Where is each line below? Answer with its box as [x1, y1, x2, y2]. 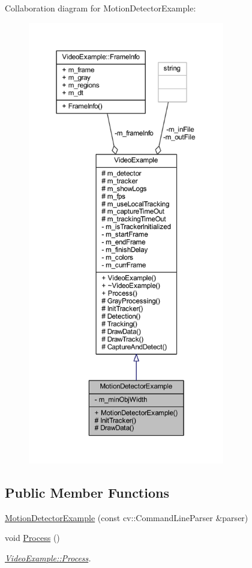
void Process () [5, 531, 60, 544]
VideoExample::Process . [5, 551, 91, 564]
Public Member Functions [5, 483, 169, 501]
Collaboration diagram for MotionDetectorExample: [5, 2, 196, 14]
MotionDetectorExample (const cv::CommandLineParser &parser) [5, 511, 248, 524]
